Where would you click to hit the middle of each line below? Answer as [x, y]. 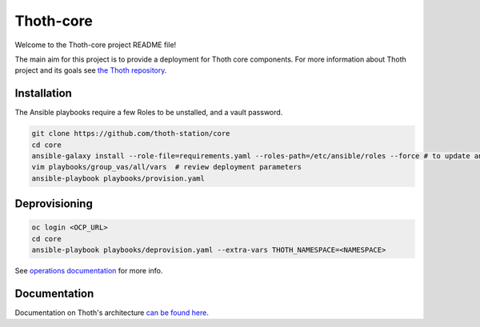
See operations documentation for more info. [89, 271]
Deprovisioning [54, 204]
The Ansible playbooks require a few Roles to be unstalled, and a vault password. [149, 113]
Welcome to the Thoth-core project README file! [96, 45]
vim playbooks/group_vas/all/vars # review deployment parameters [167, 167]
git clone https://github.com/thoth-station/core [131, 134]
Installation [43, 93]
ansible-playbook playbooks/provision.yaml [118, 178]
